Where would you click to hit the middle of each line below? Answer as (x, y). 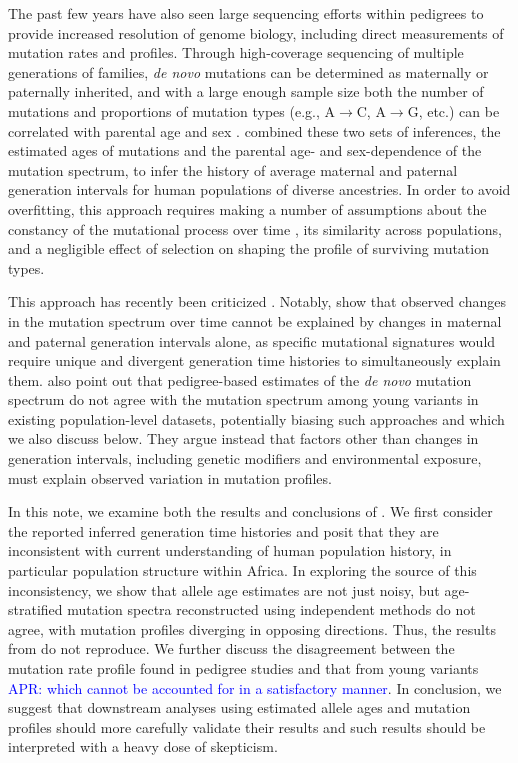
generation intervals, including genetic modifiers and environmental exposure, (245, 458)
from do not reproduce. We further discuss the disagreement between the (231, 648)
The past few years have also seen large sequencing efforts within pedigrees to (246, 13)
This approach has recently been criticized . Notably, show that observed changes (257, 301)
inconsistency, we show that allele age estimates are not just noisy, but (224, 589)
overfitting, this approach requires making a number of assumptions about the (247, 208)
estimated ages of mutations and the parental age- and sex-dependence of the (245, 150)
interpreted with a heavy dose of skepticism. (143, 746)
